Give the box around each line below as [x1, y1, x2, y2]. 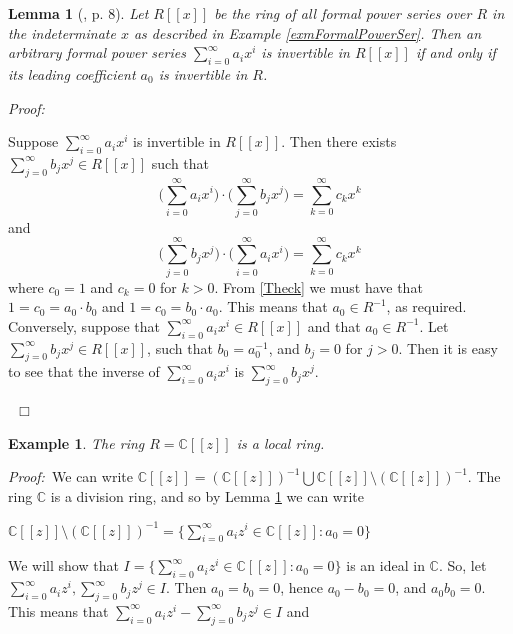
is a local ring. [236, 432, 325, 453]
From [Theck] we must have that [223, 276, 423, 297]
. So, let [438, 555, 487, 576]
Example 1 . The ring [8, 432, 145, 453]
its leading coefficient [8, 63, 136, 84]
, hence [280, 577, 323, 598]
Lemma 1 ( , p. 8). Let [8, 3, 149, 23]
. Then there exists [281, 131, 397, 152]
